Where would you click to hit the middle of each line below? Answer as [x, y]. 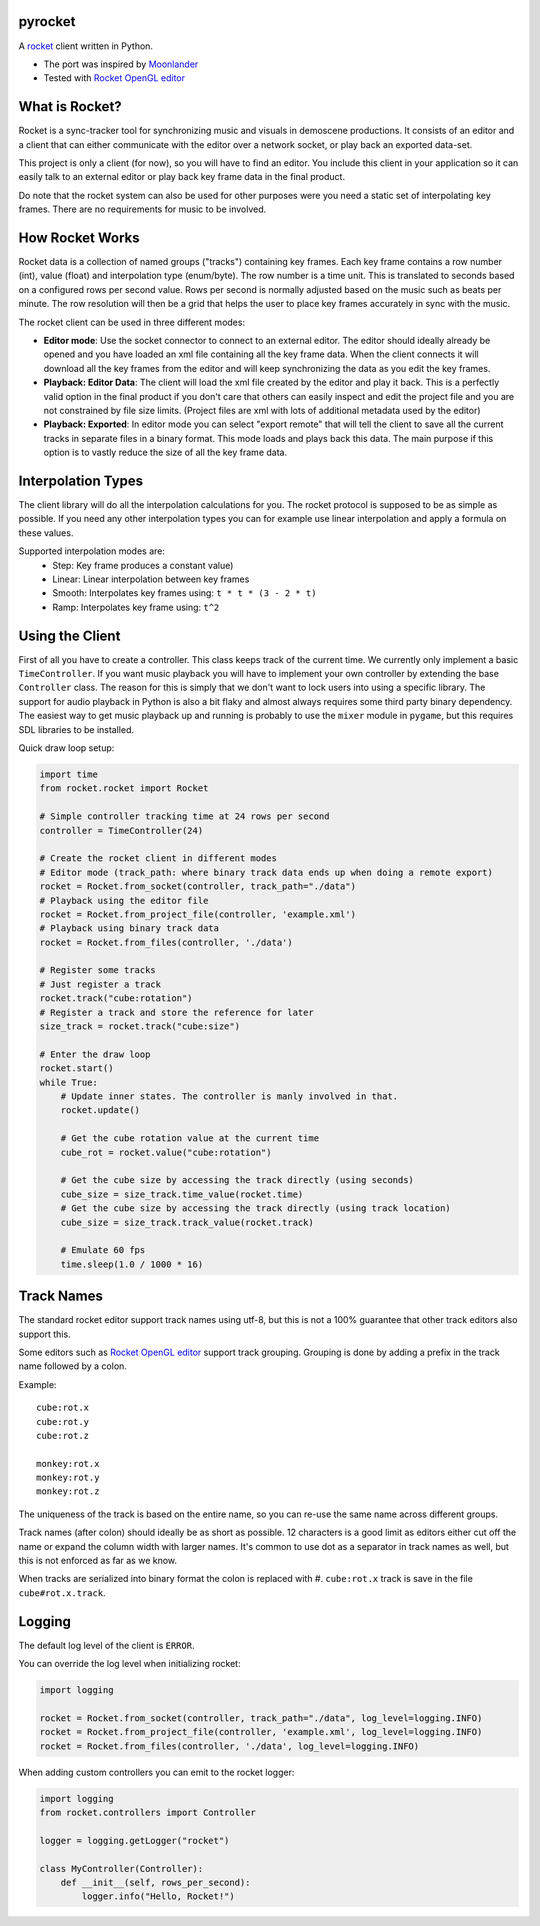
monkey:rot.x [68, 1463]
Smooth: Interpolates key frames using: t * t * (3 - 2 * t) [184, 593]
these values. [46, 532]
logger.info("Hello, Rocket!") [158, 1896]
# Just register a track [100, 984]
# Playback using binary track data [129, 928]
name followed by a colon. [72, 1366]
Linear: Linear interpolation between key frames [151, 579]
